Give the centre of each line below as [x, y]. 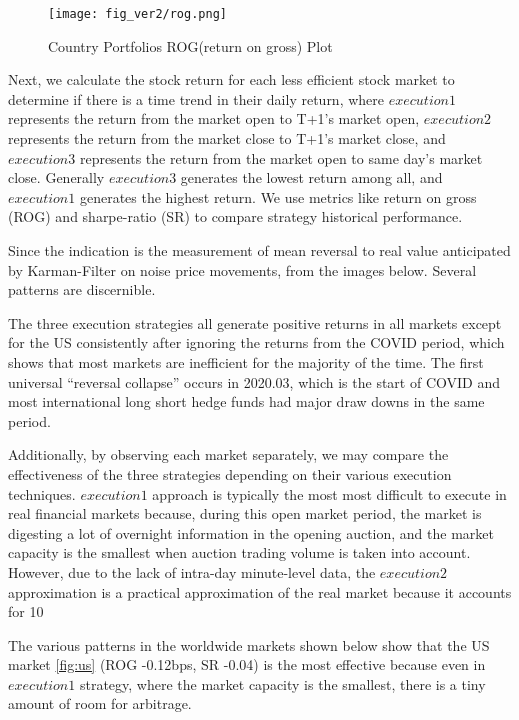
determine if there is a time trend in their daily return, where [196, 98]
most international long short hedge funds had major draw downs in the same [246, 401]
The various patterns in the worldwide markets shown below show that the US [249, 644]
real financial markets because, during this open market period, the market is [245, 513]
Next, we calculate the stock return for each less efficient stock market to [231, 79]
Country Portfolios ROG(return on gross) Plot [190, 45]
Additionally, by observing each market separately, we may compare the [228, 454]
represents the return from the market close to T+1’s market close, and [227, 138]
